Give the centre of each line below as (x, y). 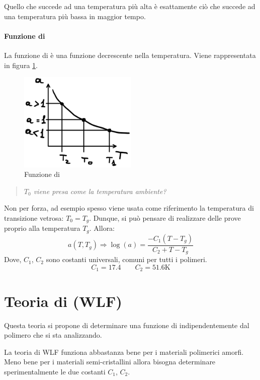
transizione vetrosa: (34, 217)
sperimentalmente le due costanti (55, 371)
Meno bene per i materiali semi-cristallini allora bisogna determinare (110, 362)
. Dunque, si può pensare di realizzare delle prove (165, 217)
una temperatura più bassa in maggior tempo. (75, 16)
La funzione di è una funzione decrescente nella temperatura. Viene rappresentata (130, 55)
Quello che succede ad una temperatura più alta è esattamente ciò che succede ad (130, 6)
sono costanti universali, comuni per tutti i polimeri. (126, 259)
